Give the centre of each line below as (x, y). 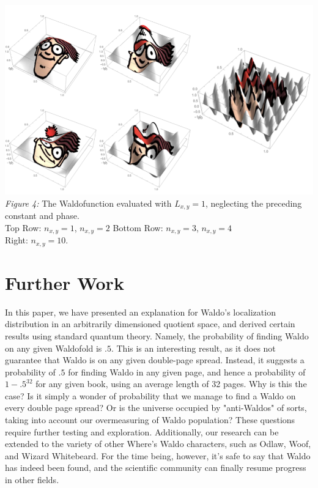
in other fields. (32, 480)
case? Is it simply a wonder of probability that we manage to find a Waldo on (150, 395)
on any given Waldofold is (54, 348)
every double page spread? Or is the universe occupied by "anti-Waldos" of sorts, (156, 408)
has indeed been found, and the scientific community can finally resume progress (156, 468)
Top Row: (23, 227)
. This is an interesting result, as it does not (193, 348)
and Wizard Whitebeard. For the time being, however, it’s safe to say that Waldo (158, 455)
